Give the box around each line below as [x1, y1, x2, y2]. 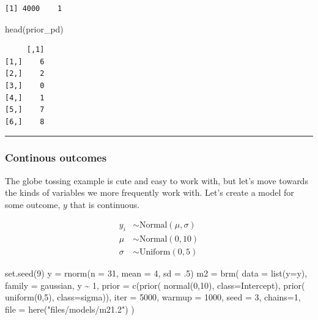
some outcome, [5, 198, 61, 210]
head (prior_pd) [5, 22, 64, 35]
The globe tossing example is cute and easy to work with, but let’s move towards [5, 174, 308, 187]
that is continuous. [70, 198, 140, 210]
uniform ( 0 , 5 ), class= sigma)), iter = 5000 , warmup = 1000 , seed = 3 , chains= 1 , [5, 291, 301, 303]
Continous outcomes [5, 150, 107, 165]
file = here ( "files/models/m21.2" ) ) [5, 303, 135, 316]
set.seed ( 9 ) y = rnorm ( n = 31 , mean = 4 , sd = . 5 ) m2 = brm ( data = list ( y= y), [5, 267, 308, 280]
